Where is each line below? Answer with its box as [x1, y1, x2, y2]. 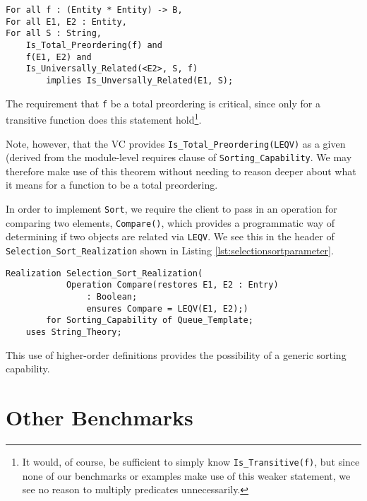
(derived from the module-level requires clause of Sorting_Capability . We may [6, 150, 352, 165]
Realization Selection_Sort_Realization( [6, 268, 203, 278]
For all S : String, [6, 28, 102, 39]
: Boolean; [86, 291, 138, 302]
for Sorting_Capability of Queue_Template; [46, 315, 253, 326]
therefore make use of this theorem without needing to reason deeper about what [6, 163, 356, 178]
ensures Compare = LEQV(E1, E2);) [86, 303, 248, 314]
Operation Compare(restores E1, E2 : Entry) [66, 280, 279, 290]
